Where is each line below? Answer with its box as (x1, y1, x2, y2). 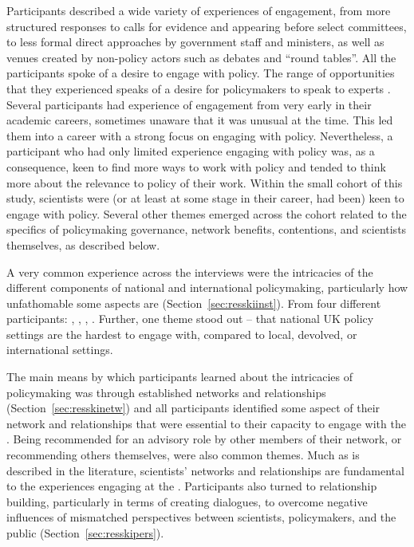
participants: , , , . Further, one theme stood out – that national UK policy (6, 310, 374, 327)
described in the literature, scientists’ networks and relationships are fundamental (6, 462, 404, 478)
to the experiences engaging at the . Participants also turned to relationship (6, 478, 377, 494)
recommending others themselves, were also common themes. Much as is (6, 447, 360, 463)
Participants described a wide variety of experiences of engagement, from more (6, 2, 391, 18)
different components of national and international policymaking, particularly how (6, 279, 408, 296)
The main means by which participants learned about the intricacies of (6, 368, 353, 385)
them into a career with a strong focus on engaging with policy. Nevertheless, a (6, 127, 393, 144)
